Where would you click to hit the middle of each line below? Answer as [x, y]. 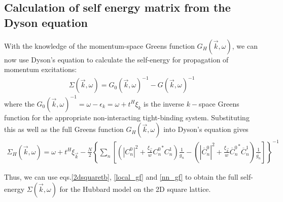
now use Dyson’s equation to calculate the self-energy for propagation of [116, 59]
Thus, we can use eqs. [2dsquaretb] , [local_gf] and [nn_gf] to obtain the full [121, 176]
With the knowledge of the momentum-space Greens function [99, 45]
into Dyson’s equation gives [206, 129]
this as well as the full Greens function [64, 129]
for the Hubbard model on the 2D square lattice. [135, 189]
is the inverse [164, 103]
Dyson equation [46, 22]
